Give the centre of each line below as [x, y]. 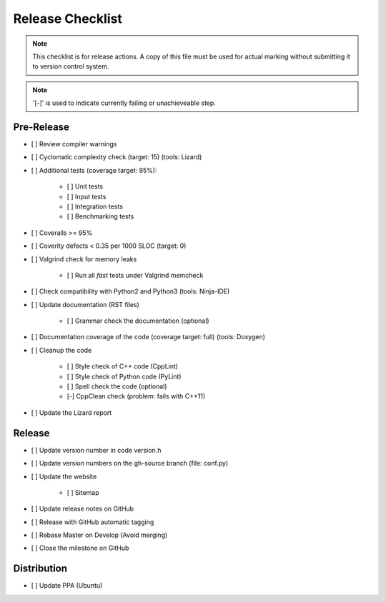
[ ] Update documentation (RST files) [85, 304]
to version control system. [71, 66]
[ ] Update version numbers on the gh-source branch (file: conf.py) [130, 463]
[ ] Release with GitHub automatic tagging [93, 522]
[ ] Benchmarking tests [100, 216]
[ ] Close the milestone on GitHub [80, 548]
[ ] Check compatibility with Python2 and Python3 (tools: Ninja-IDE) [130, 291]
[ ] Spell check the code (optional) [117, 386]
